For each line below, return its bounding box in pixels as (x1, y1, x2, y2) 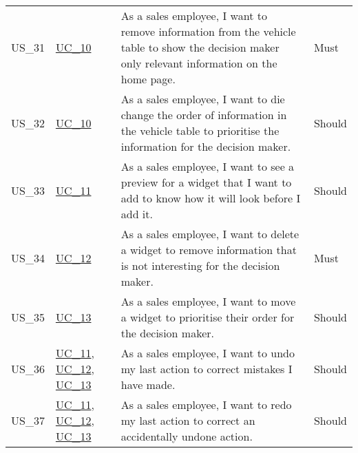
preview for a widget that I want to (120, 174, 292, 190)
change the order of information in (120, 107, 287, 123)
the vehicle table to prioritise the (120, 123, 280, 138)
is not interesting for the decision (120, 257, 280, 273)
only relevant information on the (120, 55, 277, 71)
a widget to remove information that (120, 242, 297, 257)
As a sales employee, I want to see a (120, 158, 295, 174)
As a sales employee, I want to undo (120, 345, 295, 361)
